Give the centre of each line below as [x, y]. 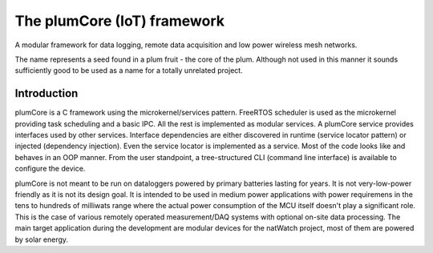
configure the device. [50, 169]
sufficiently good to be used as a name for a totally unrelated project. [129, 70]
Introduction [47, 93]
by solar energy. [41, 239]
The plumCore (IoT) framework [119, 21]
